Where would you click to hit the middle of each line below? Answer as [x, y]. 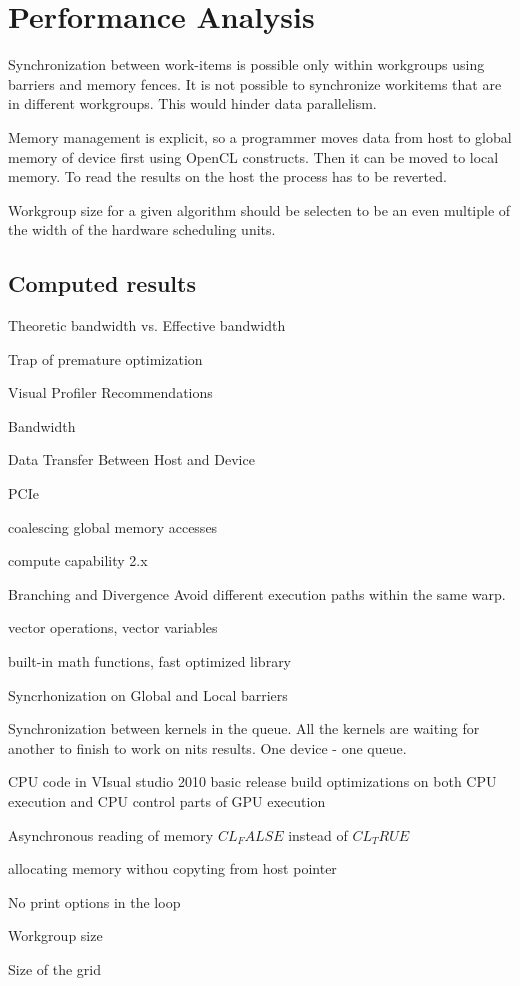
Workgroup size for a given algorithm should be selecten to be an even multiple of [259, 209]
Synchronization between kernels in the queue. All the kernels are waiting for [244, 728]
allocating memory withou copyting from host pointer [172, 868]
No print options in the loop [94, 901]
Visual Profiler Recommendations [110, 392]
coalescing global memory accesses [113, 526]
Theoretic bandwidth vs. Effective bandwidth [147, 325]
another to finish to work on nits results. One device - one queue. [207, 747]
